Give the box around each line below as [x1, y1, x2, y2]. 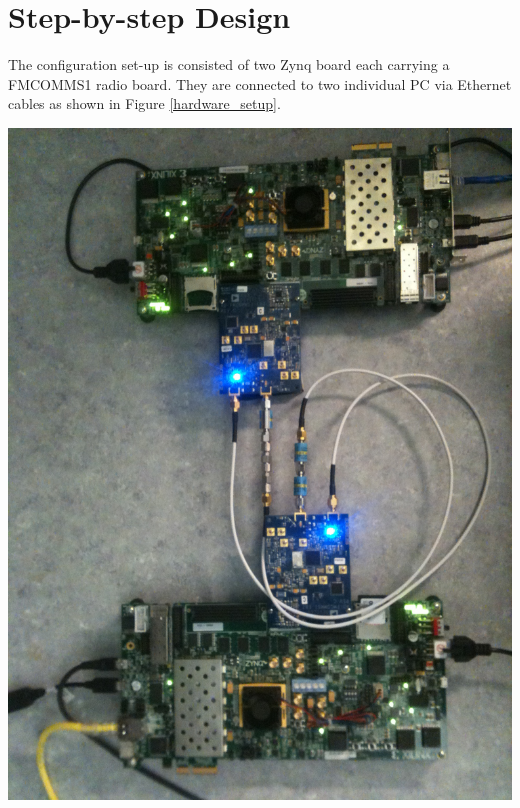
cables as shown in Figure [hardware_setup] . [8, 93, 281, 114]
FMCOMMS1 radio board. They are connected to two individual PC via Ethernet [8, 73, 512, 94]
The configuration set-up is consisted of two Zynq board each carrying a [8, 54, 450, 75]
